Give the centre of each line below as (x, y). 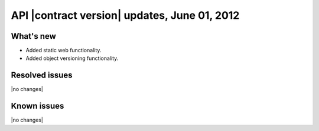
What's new (33, 36)
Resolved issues (42, 75)
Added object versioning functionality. (72, 58)
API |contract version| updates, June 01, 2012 (125, 15)
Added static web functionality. (64, 51)
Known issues (38, 106)
